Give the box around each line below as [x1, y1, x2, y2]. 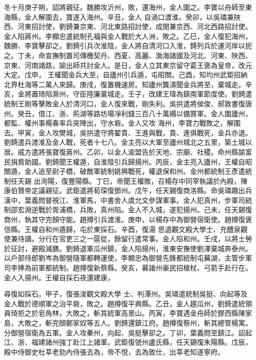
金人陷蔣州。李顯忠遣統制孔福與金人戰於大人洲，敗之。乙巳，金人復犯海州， [4, 31, 252, 41]
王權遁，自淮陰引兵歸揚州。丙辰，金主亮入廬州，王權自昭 [65, 156, 252, 166]
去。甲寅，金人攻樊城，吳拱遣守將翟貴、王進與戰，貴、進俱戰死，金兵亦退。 [4, 127, 252, 137]
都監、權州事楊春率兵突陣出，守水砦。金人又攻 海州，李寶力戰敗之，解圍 [4, 118, 241, 128]
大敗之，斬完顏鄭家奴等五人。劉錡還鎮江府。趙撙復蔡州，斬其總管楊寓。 [17, 318, 252, 327]
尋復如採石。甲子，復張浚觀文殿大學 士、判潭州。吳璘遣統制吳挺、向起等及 [4, 289, 248, 299]
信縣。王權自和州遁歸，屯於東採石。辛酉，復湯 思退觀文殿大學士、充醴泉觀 [4, 224, 248, 234]
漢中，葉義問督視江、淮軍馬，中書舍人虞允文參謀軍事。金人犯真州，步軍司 [4, 195, 245, 205]
